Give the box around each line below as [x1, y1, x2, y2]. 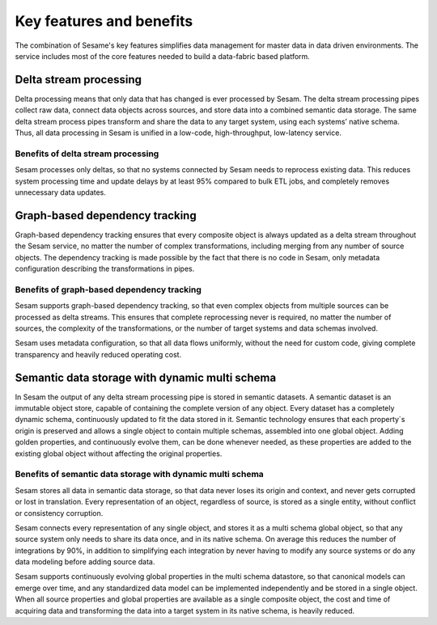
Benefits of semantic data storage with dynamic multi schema [15, 469, 265, 480]
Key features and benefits [15, 12, 193, 30]
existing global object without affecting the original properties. [15, 449, 223, 458]
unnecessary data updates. [15, 187, 107, 197]
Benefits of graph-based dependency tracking [15, 284, 202, 295]
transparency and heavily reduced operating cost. [15, 349, 182, 359]
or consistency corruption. [15, 508, 104, 517]
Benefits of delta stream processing [15, 148, 159, 159]
